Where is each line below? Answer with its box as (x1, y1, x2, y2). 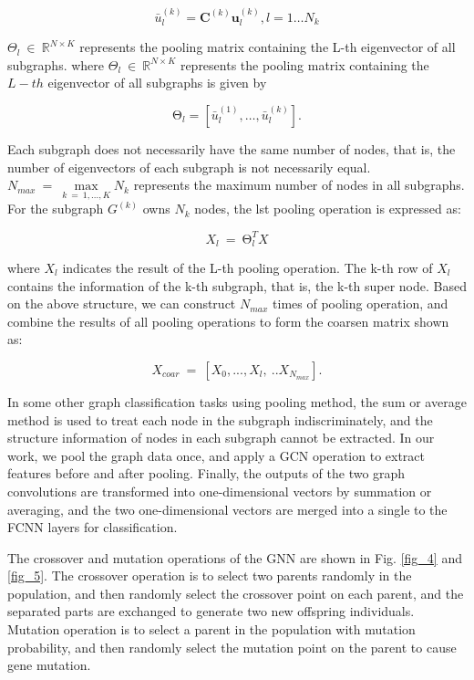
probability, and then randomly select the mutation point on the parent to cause (7, 637, 457, 656)
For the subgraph (7, 199, 104, 218)
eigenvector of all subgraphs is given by (47, 73, 267, 92)
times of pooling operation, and (273, 294, 448, 313)
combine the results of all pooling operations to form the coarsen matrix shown (7, 311, 449, 330)
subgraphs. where (7, 55, 105, 74)
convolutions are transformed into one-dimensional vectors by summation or (7, 481, 432, 500)
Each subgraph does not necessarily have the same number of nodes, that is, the (7, 140, 456, 159)
